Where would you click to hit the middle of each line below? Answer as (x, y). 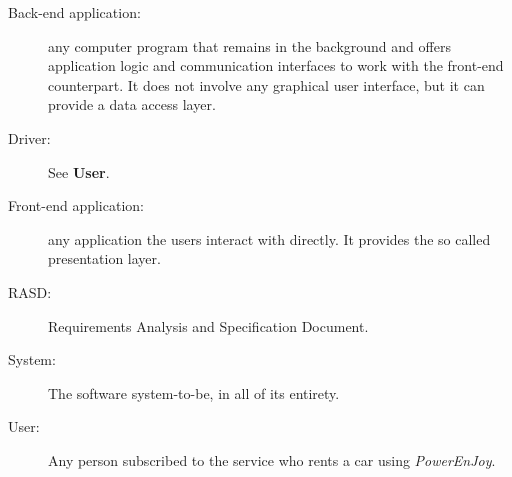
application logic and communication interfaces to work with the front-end (276, 65)
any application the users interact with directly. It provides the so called (269, 238)
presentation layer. (104, 258)
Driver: (29, 137)
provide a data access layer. (132, 104)
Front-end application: (76, 205)
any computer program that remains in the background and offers (249, 45)
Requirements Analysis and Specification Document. (208, 325)
